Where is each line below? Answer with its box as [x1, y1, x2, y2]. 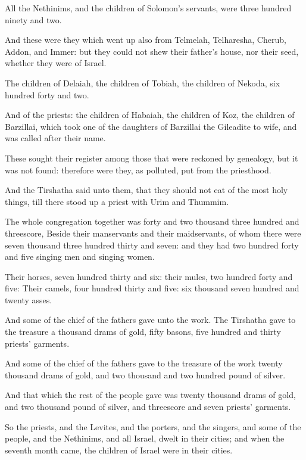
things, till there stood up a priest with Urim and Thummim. [5, 195, 229, 207]
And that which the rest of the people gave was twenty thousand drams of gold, [5, 388, 296, 401]
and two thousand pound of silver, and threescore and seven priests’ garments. [5, 400, 291, 413]
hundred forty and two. [5, 88, 89, 101]
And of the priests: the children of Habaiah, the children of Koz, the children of [5, 108, 295, 121]
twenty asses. [5, 293, 52, 306]
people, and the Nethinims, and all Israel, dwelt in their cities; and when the [5, 432, 285, 445]
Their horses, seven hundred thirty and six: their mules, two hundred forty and [5, 270, 293, 282]
